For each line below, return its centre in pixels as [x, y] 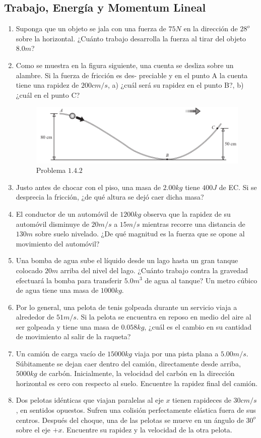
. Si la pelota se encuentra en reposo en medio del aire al [164, 317]
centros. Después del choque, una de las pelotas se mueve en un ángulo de [130, 420]
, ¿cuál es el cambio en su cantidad [198, 326]
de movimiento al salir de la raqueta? [73, 336]
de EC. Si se [238, 187]
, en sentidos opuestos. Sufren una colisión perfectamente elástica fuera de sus [136, 410]
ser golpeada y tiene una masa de [67, 326]
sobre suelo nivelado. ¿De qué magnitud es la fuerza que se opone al [140, 234]
